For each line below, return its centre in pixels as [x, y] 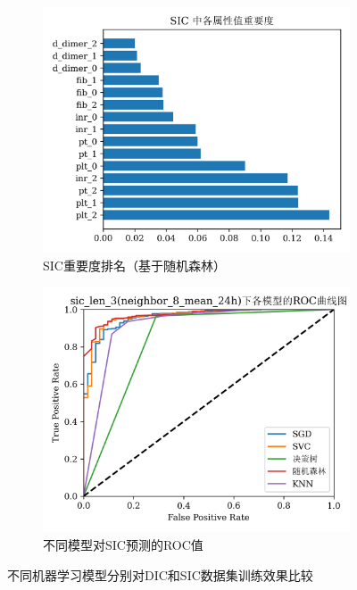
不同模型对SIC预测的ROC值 [123, 545]
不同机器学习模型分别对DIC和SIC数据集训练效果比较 [160, 574]
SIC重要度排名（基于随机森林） [134, 265]
